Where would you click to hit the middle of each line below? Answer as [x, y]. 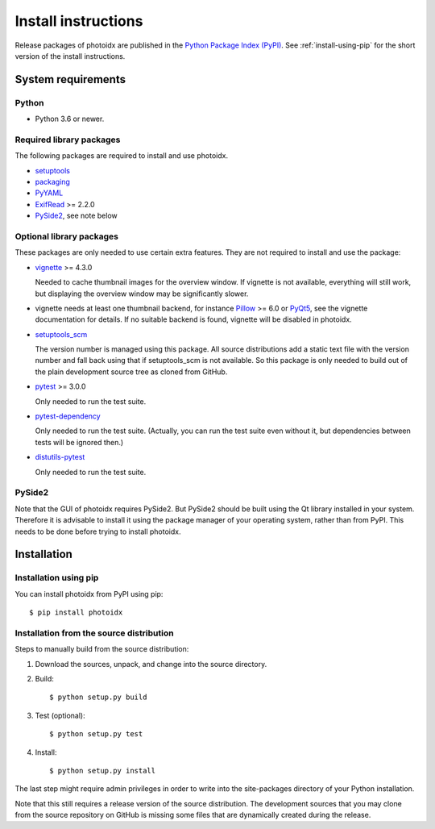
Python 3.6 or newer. [70, 119]
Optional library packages [66, 236]
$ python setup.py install [103, 771]
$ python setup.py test [96, 734]
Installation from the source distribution [94, 633]
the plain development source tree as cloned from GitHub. [131, 372]
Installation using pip [57, 578]
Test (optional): [60, 715]
